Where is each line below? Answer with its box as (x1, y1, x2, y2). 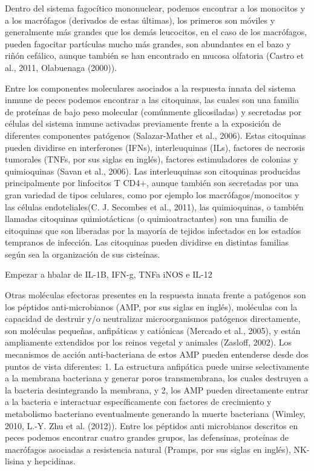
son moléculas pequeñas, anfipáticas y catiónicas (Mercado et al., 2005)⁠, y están (5, 324, 301, 336)
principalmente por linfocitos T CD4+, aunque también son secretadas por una (5, 176, 299, 189)
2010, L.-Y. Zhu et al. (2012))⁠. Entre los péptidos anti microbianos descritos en (5, 419, 298, 432)
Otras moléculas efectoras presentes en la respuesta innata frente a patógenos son (5, 289, 306, 301)
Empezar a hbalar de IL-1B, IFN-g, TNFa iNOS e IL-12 (5, 268, 212, 281)
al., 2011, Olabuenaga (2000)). (5, 61, 117, 73)
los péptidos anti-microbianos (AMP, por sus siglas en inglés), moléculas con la (5, 300, 298, 313)
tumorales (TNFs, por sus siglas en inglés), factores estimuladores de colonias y (5, 153, 298, 165)
